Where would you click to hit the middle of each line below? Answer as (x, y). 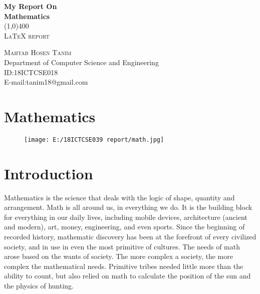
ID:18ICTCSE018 (31, 72)
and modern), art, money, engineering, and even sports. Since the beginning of (124, 227)
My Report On (31, 6)
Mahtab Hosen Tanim (38, 52)
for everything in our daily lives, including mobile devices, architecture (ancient (126, 217)
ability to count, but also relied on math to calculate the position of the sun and (127, 276)
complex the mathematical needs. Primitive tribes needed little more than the (124, 266)
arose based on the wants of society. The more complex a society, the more (118, 256)
